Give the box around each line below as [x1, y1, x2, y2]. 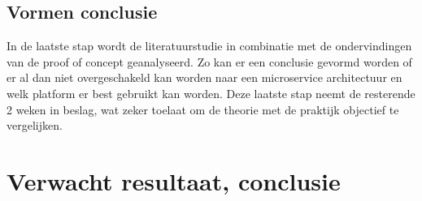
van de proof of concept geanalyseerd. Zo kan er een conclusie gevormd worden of [7, 53, 412, 70]
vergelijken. [7, 117, 63, 134]
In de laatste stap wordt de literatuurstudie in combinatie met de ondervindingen [7, 37, 412, 54]
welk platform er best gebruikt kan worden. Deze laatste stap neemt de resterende [7, 84, 415, 101]
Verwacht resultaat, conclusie [7, 164, 341, 197]
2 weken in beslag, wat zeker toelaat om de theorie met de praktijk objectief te [7, 100, 399, 118]
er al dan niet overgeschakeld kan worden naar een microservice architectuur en [7, 69, 402, 86]
